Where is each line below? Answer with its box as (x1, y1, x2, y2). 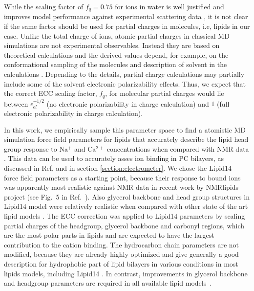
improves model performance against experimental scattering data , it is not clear (4, 11, 248, 22)
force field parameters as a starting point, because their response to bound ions (4, 172, 241, 182)
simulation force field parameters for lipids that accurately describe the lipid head (4, 134, 249, 144)
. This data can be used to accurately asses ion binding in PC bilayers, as (4, 153, 224, 163)
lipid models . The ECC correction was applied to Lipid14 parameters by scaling (4, 211, 245, 221)
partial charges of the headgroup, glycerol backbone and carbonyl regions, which (4, 220, 244, 230)
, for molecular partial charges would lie (105, 88, 224, 98)
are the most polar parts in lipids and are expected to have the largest (4, 230, 214, 240)
